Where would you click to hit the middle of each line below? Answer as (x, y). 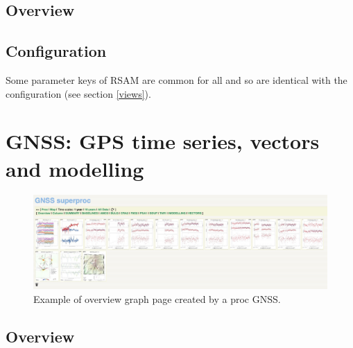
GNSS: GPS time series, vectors (163, 141)
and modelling (75, 168)
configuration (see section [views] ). (78, 93)
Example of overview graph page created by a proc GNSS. (157, 298)
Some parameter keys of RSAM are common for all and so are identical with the (176, 79)
